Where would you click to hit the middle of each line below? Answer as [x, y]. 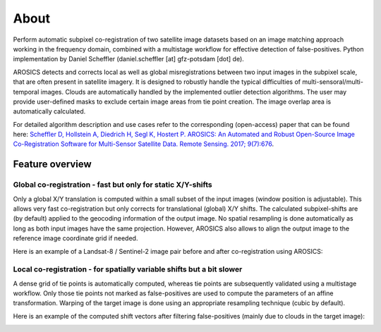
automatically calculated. [49, 111]
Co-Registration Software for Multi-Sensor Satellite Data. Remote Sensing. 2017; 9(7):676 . [144, 144]
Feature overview [52, 165]
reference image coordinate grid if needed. [75, 238]
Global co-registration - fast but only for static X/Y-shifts [113, 185]
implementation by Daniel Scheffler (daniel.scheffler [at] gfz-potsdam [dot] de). [129, 59]
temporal [26, 92]
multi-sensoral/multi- [333, 82]
